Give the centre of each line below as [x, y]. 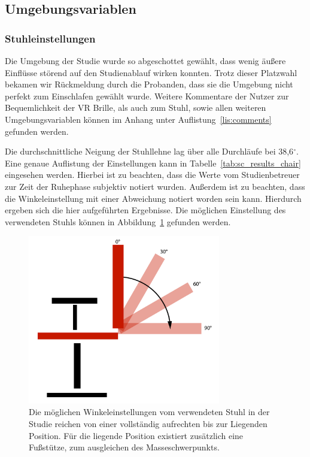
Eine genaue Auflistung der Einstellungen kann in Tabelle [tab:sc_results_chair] [153, 163]
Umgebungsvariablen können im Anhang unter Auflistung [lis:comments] [138, 119]
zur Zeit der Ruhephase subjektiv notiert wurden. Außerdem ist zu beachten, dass [155, 186]
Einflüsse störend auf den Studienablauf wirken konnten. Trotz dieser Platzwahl [151, 72]
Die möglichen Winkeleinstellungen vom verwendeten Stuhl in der [149, 412]
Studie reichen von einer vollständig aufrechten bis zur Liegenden [148, 423]
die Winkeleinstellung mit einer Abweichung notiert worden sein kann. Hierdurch [153, 198]
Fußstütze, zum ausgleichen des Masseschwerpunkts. [124, 447]
